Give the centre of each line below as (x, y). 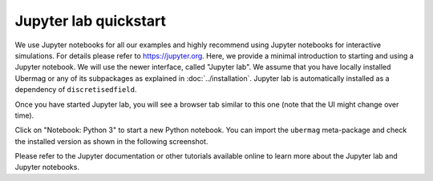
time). (24, 115)
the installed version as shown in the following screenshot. (111, 141)
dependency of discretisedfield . (76, 90)
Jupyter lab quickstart (91, 21)
